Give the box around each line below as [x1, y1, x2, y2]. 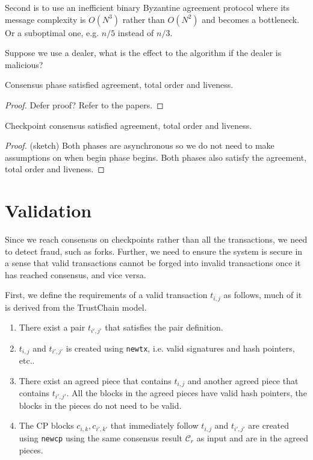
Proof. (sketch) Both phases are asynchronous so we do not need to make [5, 139, 274, 152]
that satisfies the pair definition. [105, 321, 223, 334]
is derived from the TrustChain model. [5, 300, 147, 313]
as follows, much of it [223, 288, 302, 301]
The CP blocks [19, 419, 74, 432]
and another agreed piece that [187, 374, 299, 387]
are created [248, 419, 290, 432]
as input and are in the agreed [196, 431, 308, 444]
